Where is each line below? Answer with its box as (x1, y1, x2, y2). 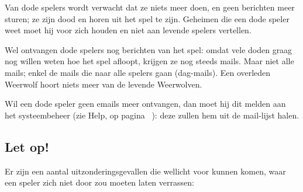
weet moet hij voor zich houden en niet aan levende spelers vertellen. (5, 24, 252, 36)
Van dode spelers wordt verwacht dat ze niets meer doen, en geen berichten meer (5, 1, 295, 13)
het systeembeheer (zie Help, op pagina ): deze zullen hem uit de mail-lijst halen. (5, 109, 299, 121)
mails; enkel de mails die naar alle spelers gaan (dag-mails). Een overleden (5, 66, 271, 78)
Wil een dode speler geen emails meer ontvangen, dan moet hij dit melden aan (5, 97, 286, 110)
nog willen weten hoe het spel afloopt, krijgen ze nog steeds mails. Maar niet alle (5, 55, 294, 67)
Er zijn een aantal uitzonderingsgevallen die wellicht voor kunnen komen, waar (5, 165, 286, 177)
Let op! (5, 137, 49, 155)
